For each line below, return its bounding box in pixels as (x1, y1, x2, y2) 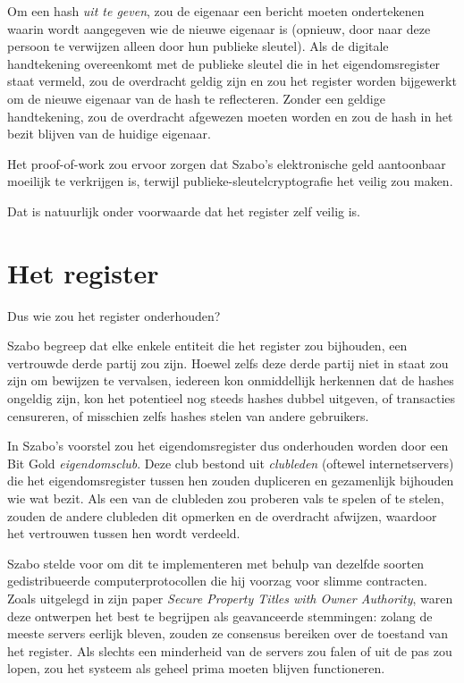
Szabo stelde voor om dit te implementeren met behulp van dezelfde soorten (7, 553, 425, 572)
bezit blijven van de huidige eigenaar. (7, 124, 211, 143)
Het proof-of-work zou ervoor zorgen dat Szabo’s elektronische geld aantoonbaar (7, 154, 446, 173)
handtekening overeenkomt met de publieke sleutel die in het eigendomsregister (7, 54, 441, 72)
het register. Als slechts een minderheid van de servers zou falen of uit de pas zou (7, 641, 452, 660)
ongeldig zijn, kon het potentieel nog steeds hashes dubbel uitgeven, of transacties (7, 389, 456, 408)
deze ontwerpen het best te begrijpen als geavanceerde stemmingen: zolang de (7, 606, 433, 625)
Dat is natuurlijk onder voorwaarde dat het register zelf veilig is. (7, 201, 361, 220)
